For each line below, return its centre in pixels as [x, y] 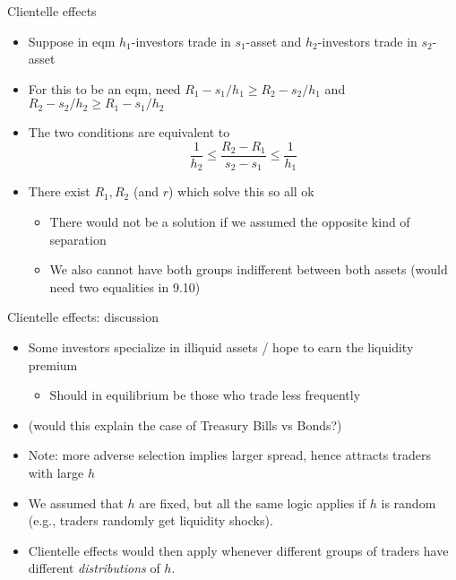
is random [409, 502]
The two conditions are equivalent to [129, 132]
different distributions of [94, 568]
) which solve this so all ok [241, 191]
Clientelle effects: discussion [83, 317]
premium [53, 364]
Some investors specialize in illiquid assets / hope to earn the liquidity [221, 347]
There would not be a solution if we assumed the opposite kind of [230, 222]
